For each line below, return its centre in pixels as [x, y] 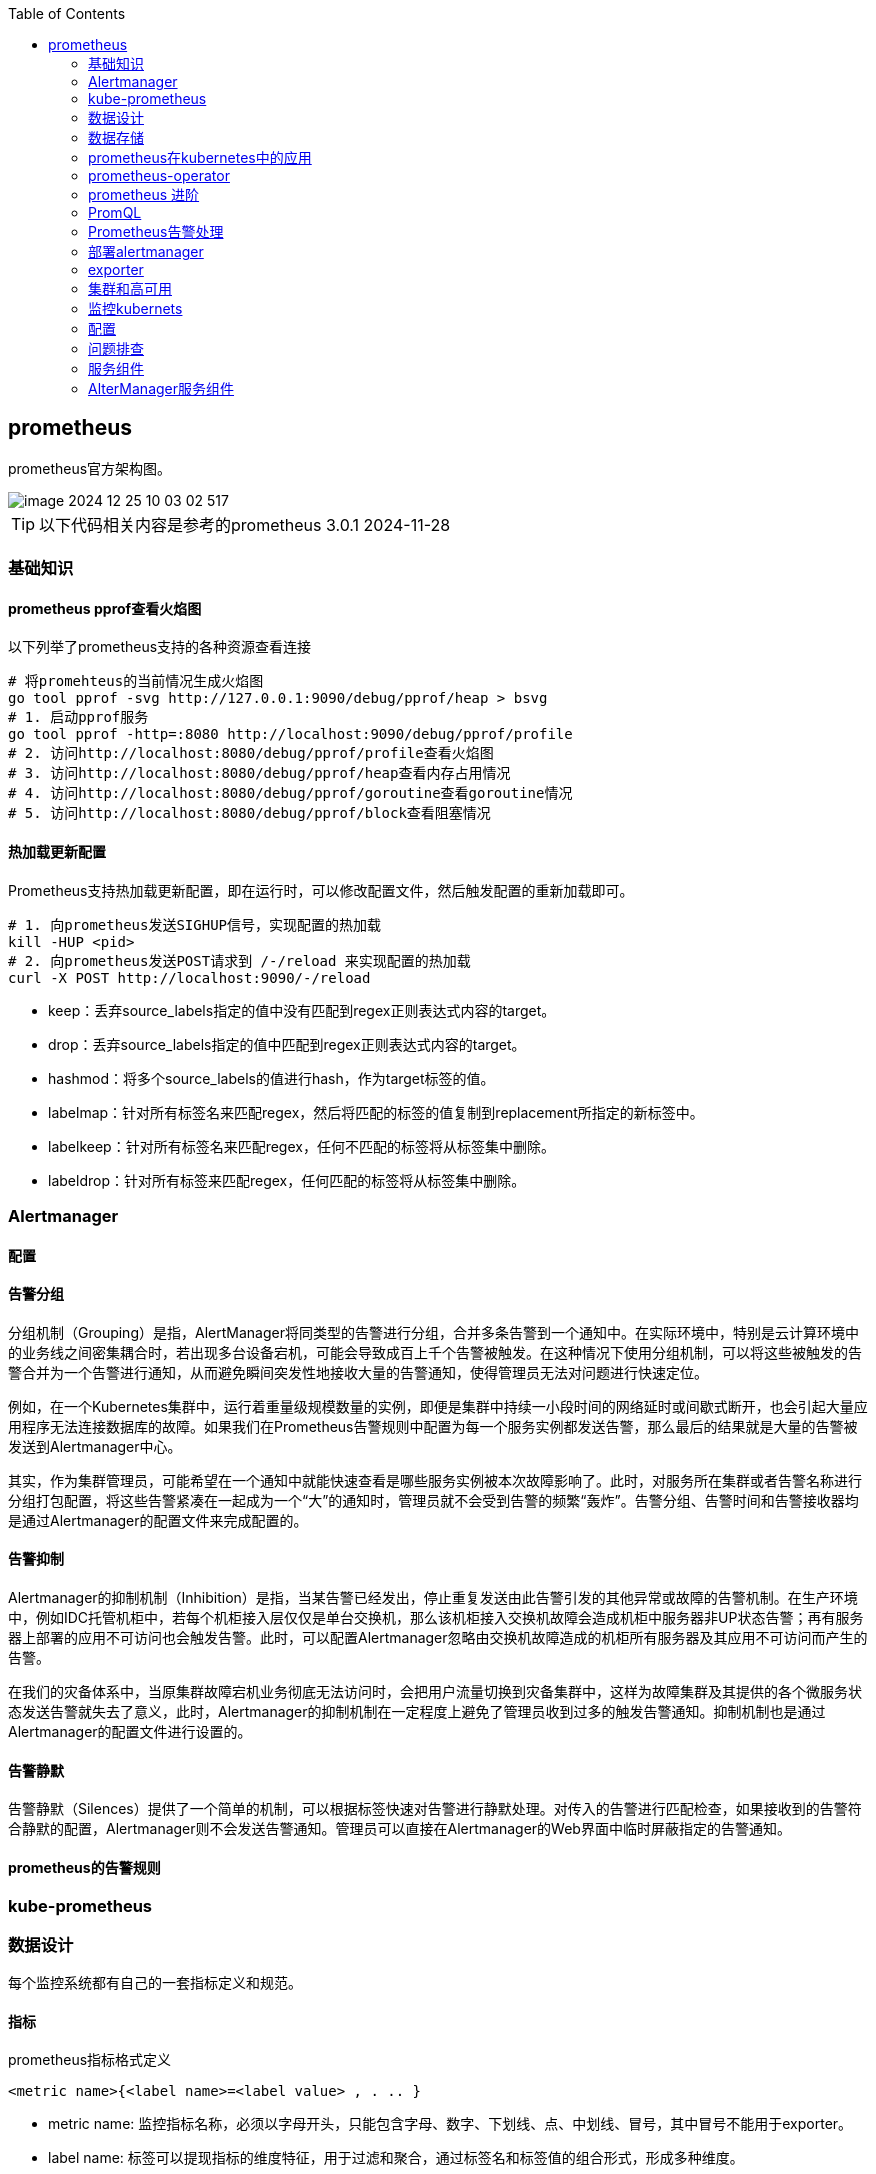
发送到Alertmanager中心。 [95, 1446]
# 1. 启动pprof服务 [78, 717]
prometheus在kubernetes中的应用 [200, 157]
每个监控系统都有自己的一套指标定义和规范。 [155, 1983]
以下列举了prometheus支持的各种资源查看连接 [160, 647]
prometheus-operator [159, 175]
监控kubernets [135, 308]
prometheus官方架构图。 [90, 468]
